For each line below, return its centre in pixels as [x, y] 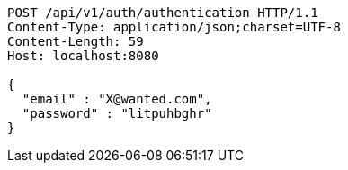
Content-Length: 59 [76, 41]
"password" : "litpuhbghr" [117, 113]
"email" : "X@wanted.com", [117, 99]
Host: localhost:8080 [83, 56]
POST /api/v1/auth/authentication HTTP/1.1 [163, 13]
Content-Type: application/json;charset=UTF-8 [174, 27]
